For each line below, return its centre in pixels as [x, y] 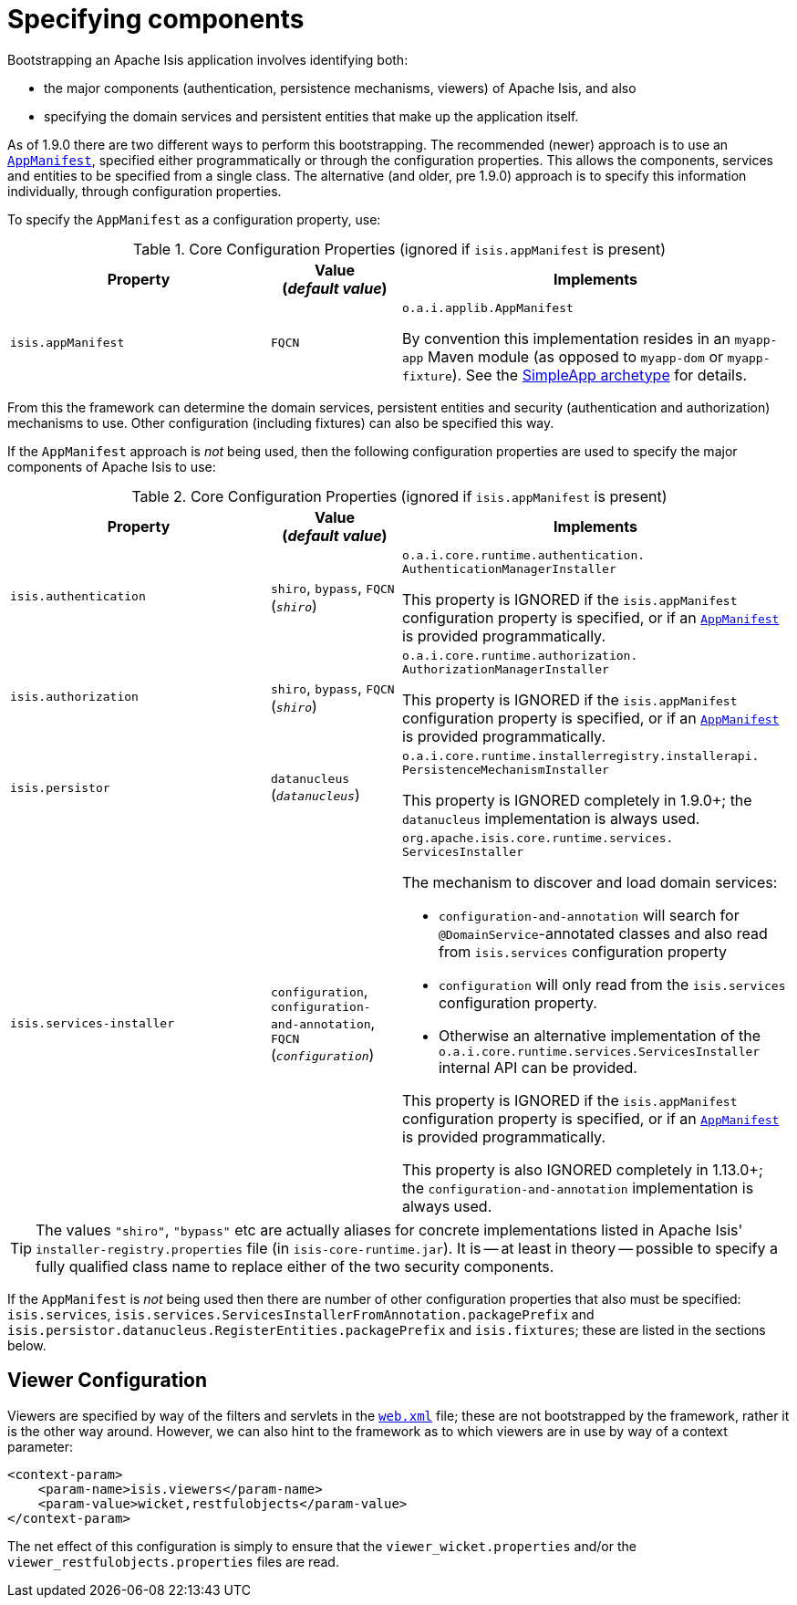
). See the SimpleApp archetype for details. [600, 375]
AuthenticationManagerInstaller [509, 568]
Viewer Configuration [108, 1381]
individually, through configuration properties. [145, 191]
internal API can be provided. [538, 1067]
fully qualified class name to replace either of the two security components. [295, 1266]
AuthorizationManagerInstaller [505, 669]
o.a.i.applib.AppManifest [487, 307]
